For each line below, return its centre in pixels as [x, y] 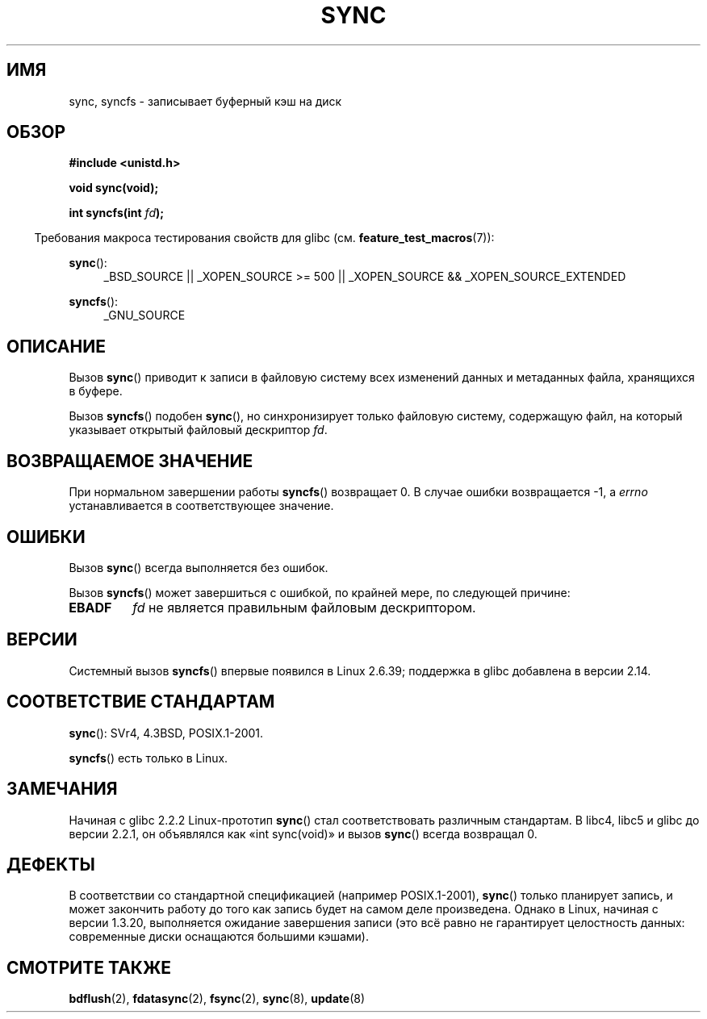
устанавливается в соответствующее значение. [201, 506]
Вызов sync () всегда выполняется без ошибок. [199, 567]
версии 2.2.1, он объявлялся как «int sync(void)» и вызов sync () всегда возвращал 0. [303, 833]
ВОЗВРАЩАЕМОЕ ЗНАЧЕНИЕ [130, 461]
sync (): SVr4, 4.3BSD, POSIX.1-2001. [166, 733]
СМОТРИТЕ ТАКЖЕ [89, 967]
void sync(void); [114, 188]
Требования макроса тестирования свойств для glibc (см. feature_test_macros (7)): [264, 238]
